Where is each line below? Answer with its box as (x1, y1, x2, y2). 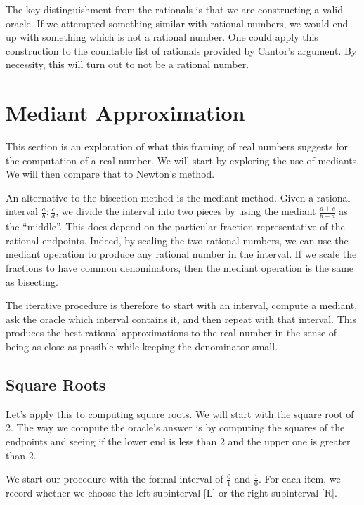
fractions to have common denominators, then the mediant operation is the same (6, 261, 354, 275)
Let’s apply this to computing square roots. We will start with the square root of (6, 406, 354, 421)
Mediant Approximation (6, 98, 245, 127)
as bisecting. (6, 274, 58, 289)
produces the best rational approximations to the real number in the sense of (6, 325, 337, 340)
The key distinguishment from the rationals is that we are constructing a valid (6, 2, 344, 16)
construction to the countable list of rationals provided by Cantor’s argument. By (6, 43, 357, 58)
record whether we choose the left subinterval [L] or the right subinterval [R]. (6, 485, 337, 500)
